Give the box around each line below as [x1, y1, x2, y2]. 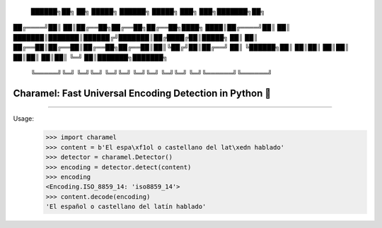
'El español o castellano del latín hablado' [45, 203, 207, 211]
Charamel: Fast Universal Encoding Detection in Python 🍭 [13, 87, 272, 99]
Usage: [13, 114, 35, 123]
